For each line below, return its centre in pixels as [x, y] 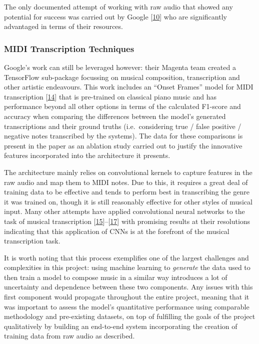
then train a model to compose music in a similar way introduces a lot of [116, 277]
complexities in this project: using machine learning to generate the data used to [127, 267]
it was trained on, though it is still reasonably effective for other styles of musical [128, 201]
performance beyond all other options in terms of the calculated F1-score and [122, 106]
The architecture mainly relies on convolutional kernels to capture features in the [128, 172]
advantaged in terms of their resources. [63, 26]
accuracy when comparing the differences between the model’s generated [115, 116]
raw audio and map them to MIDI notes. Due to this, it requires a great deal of [126, 182]
